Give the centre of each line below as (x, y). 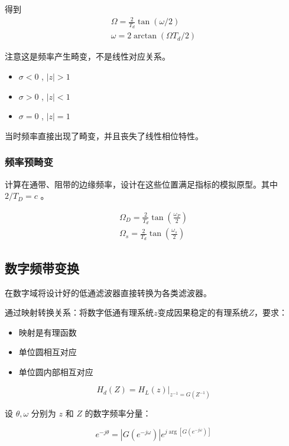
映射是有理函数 (48, 332)
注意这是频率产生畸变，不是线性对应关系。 (87, 56)
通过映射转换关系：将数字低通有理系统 (79, 312)
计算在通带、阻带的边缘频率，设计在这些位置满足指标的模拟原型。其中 (141, 184)
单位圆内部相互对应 (56, 371)
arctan (145, 36)
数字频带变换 (42, 268)
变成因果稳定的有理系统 (203, 312)
